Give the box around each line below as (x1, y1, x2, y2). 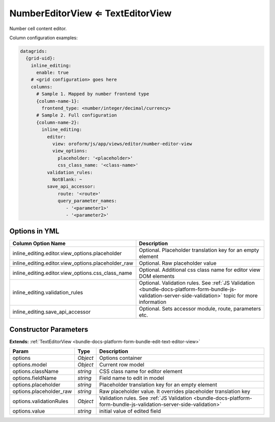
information (139, 298, 167, 305)
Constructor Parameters (9, 325, 89, 333)
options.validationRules (12, 398, 69, 405)
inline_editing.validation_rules (12, 289, 84, 296)
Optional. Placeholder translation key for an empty (139, 247, 259, 254)
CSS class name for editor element (99, 368, 183, 375)
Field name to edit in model (99, 375, 164, 382)
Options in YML (9, 227, 60, 236)
